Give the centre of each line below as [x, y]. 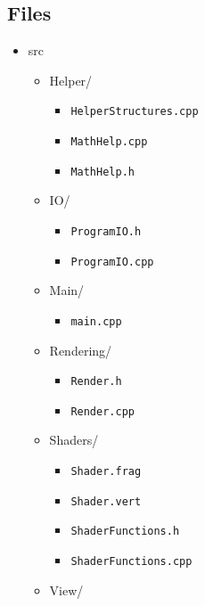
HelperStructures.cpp [135, 112]
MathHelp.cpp [109, 142]
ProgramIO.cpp [112, 262]
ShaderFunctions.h [125, 532]
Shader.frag [106, 472]
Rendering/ [81, 350]
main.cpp [96, 321]
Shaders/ [74, 440]
